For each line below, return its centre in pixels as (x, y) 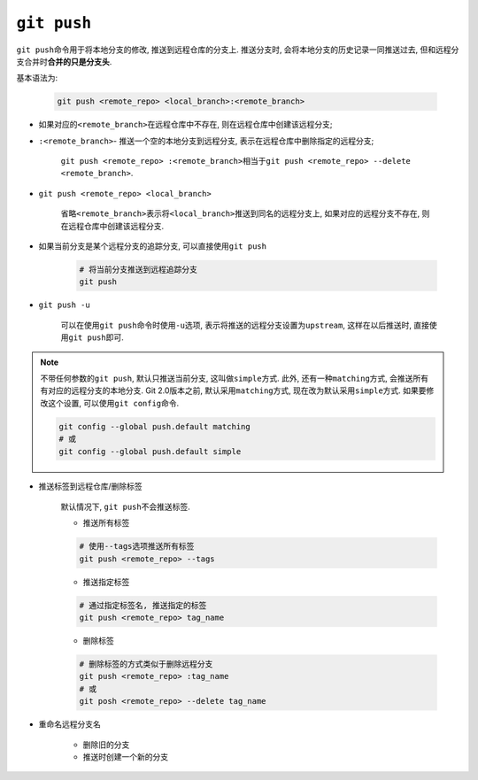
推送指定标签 (106, 582)
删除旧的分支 (106, 745)
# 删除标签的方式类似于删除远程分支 (146, 664)
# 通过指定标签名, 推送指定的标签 (143, 605)
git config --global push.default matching (155, 426)
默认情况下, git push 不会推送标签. (125, 506)
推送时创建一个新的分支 (125, 756)
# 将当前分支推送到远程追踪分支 (139, 270)
